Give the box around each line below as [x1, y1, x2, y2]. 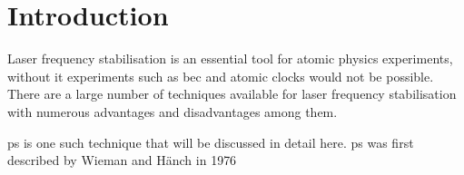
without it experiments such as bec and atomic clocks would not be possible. [7, 66, 434, 85]
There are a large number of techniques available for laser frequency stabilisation [7, 84, 457, 103]
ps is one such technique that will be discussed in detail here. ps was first [7, 132, 414, 151]
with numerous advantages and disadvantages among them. [7, 102, 338, 121]
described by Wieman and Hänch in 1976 [7, 151, 237, 170]
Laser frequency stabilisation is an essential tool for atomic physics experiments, [7, 49, 453, 68]
